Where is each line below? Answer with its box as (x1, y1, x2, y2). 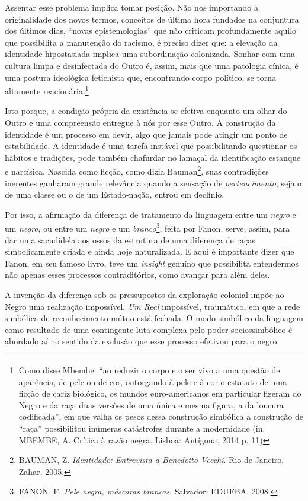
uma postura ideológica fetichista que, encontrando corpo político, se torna (5, 71, 277, 83)
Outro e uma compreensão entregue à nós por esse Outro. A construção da (5, 116, 276, 128)
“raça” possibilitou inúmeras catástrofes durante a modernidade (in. (18, 421, 265, 434)
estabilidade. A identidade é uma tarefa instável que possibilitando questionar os (5, 139, 297, 152)
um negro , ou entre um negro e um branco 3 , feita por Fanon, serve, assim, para (5, 220, 290, 234)
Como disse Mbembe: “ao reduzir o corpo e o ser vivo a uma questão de (18, 364, 280, 376)
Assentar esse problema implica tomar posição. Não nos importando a (5, 1, 258, 13)
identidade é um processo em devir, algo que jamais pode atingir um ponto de (5, 128, 288, 140)
